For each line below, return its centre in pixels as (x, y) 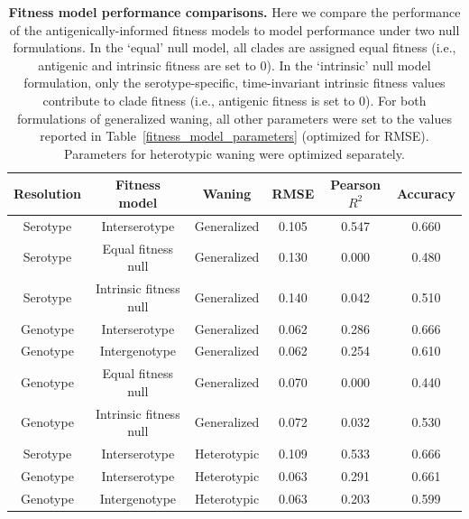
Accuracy (426, 194)
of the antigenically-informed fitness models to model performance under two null (234, 29)
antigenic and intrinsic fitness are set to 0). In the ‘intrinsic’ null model (234, 65)
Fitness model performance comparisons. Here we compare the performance (234, 12)
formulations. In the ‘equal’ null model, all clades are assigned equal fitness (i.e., (234, 47)
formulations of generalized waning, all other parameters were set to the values (234, 118)
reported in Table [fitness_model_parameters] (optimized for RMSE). (234, 136)
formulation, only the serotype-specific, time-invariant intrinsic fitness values (234, 83)
